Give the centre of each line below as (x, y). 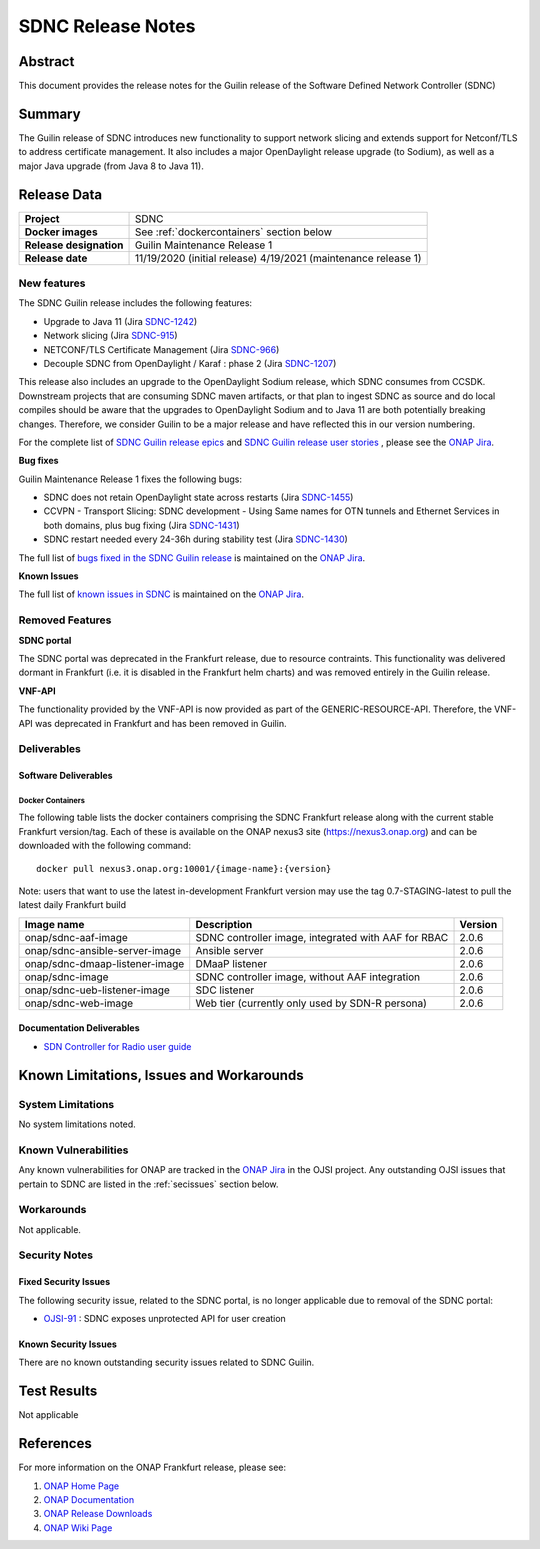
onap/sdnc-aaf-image (76, 937)
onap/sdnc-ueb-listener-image (97, 990)
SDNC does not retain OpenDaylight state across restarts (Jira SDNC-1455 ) (198, 497)
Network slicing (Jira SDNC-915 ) (111, 336)
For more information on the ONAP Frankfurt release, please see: (152, 1467)
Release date (56, 258)
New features (52, 283)
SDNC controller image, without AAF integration (308, 977)
